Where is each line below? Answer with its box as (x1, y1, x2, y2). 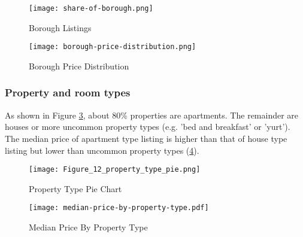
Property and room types (5, 85, 131, 100)
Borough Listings (29, 21, 92, 34)
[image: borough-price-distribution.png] (29, 42, 196, 51)
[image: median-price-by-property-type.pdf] (29, 203, 209, 212)
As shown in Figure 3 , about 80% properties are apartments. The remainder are (5, 108, 299, 121)
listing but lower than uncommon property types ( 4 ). (5, 144, 199, 156)
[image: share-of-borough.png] (29, 4, 153, 13)
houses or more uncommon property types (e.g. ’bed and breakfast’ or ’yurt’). (5, 120, 290, 133)
